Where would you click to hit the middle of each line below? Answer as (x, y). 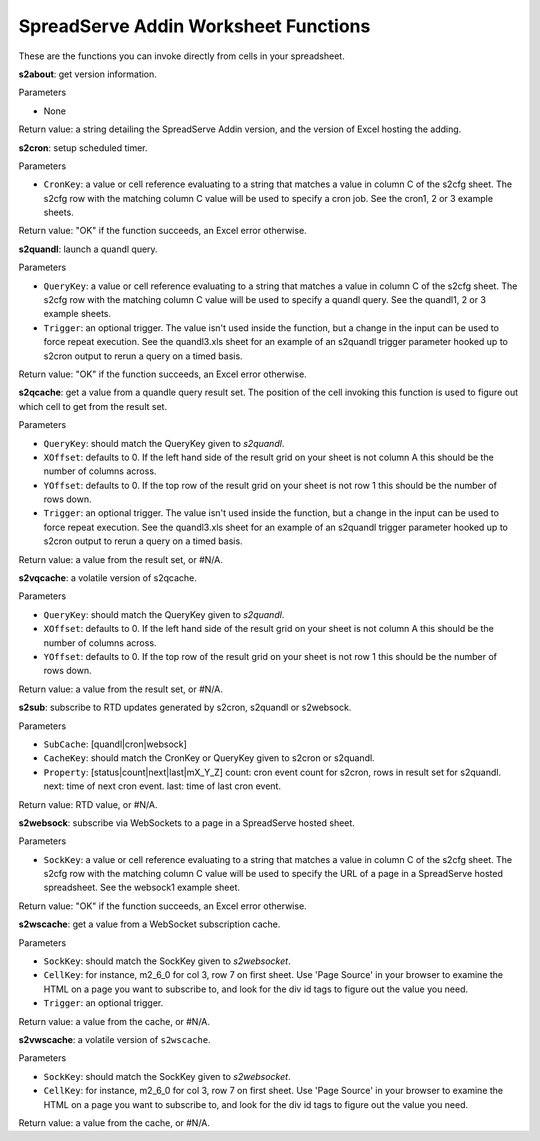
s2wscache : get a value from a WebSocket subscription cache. (149, 924)
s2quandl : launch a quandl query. (88, 249)
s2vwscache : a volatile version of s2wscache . (114, 1039)
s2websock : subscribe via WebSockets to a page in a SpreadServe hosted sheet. (186, 822)
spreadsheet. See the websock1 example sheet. (141, 887)
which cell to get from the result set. (93, 406)
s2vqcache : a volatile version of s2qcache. (107, 578)
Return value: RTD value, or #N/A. (88, 804)
